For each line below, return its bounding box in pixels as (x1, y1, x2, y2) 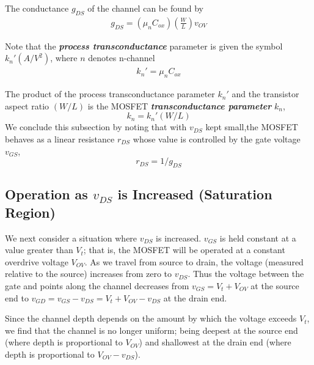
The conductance (5, 2, 69, 14)
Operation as (5, 185, 88, 204)
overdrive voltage (5, 255, 68, 268)
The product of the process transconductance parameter (5, 87, 215, 100)
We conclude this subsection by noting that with (5, 120, 187, 133)
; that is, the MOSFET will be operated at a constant (83, 243, 285, 256)
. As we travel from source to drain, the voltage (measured (84, 255, 304, 268)
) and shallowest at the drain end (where (139, 336, 291, 348)
